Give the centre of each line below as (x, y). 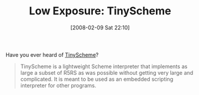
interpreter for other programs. (58, 85)
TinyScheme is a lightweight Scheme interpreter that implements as (104, 66)
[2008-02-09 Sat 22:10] (100, 27)
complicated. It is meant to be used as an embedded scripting (97, 79)
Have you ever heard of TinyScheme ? (52, 54)
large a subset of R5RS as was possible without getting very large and (107, 72)
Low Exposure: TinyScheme (100, 11)
